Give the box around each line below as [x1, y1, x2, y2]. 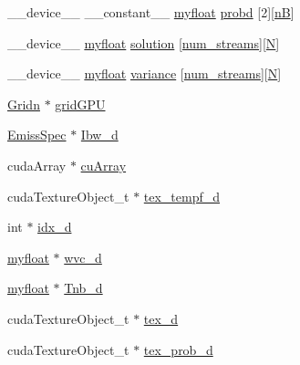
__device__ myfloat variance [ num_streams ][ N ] [7, 64, 282, 83]
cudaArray [7, 155, 67, 174]
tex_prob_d [143, 339, 213, 359]
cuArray [80, 155, 127, 174]
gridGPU [55, 94, 106, 113]
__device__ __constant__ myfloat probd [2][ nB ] [7, 3, 295, 21]
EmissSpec [7, 125, 67, 144]
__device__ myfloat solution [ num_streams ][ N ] [7, 33, 280, 52]
